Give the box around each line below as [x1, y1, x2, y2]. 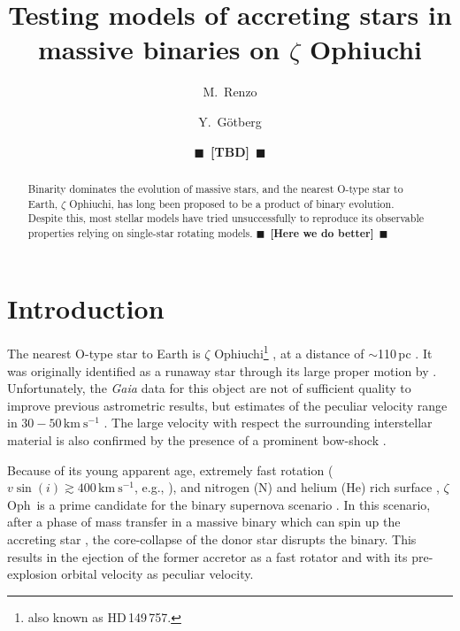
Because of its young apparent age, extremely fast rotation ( [7, 460, 333, 479]
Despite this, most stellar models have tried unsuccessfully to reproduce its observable [27, 211, 424, 226]
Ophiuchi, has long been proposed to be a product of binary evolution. [69, 196, 395, 211]
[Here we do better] [270, 225, 374, 241]
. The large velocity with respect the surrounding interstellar [103, 413, 433, 432]
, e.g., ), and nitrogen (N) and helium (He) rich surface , [134, 478, 440, 496]
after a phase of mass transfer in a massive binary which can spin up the [7, 512, 401, 531]
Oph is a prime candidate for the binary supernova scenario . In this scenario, [7, 495, 431, 513]
